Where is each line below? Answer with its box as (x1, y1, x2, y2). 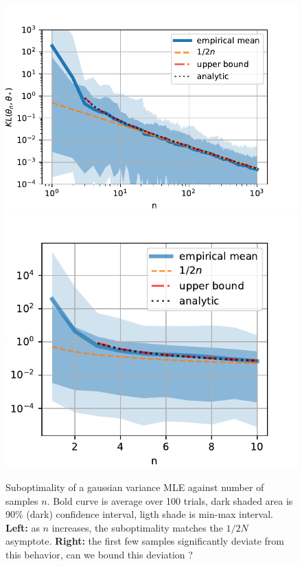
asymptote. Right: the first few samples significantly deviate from (5, 534, 284, 548)
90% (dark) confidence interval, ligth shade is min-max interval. (5, 507, 273, 521)
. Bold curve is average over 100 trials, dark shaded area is (47, 493, 293, 508)
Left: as (5, 520, 40, 534)
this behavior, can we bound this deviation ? (5, 547, 193, 561)
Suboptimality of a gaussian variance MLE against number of (5, 479, 264, 494)
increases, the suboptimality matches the (51, 520, 223, 534)
